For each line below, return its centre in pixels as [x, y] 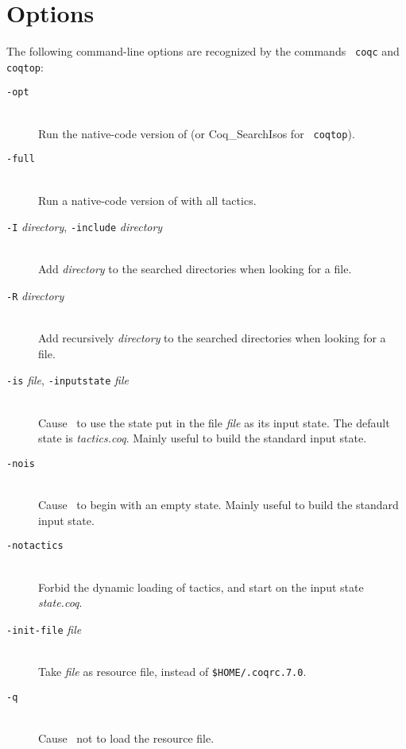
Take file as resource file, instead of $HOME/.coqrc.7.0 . [172, 672]
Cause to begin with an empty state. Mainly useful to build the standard [218, 505]
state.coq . [60, 602]
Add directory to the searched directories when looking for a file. [195, 269]
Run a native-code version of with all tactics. [147, 200]
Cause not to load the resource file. [126, 737]
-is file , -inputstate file [68, 380]
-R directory [35, 296]
